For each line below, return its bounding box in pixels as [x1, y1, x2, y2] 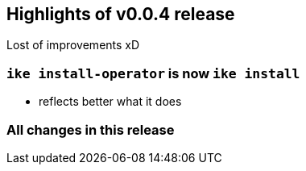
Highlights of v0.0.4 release [6, 4, 235, 24]
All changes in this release [6, 121, 175, 138]
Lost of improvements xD [6, 38, 140, 52]
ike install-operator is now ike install [6, 65, 300, 81]
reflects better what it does [39, 94, 182, 109]
